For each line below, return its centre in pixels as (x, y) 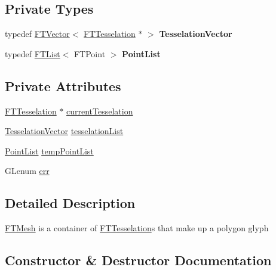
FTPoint (90, 53)
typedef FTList (33, 53)
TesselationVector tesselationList (64, 131)
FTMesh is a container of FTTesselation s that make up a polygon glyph (137, 228)
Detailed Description (70, 203)
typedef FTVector (37, 34)
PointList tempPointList (49, 150)
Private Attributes (63, 86)
